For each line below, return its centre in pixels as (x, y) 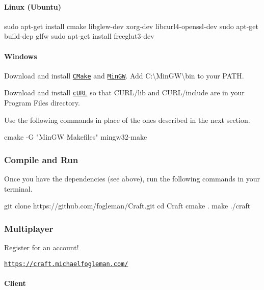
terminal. (18, 188)
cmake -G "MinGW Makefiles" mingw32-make (76, 137)
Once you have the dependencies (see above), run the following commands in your (132, 179)
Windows (21, 56)
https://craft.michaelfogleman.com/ (66, 264)
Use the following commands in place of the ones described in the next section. (127, 120)
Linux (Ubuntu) (33, 6)
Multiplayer (29, 228)
